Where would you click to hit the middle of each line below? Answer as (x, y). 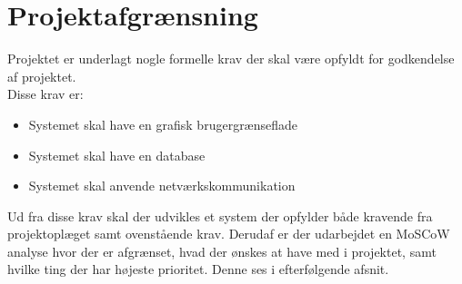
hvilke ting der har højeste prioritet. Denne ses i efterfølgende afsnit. (198, 269)
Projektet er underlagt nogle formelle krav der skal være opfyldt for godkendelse (231, 59)
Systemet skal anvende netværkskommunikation (162, 186)
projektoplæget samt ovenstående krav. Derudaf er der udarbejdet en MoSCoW (229, 234)
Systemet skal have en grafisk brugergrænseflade (163, 124)
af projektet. (42, 76)
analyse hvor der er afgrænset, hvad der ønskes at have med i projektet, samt (222, 251)
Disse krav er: (45, 94)
